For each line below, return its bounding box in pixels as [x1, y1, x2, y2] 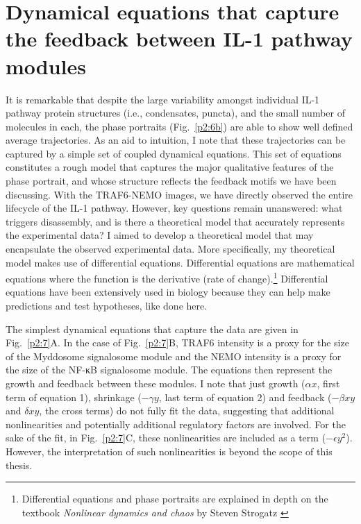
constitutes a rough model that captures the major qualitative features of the [6, 160, 334, 174]
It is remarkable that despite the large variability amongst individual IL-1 [6, 92, 320, 106]
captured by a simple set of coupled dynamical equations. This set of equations [6, 146, 342, 160]
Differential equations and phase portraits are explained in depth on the [22, 491, 328, 506]
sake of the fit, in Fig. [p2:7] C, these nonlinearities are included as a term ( [6, 430, 326, 445]
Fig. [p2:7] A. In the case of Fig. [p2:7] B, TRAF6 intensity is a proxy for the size [6, 335, 349, 350]
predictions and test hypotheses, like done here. [6, 298, 208, 313]
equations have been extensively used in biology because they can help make [6, 285, 330, 299]
